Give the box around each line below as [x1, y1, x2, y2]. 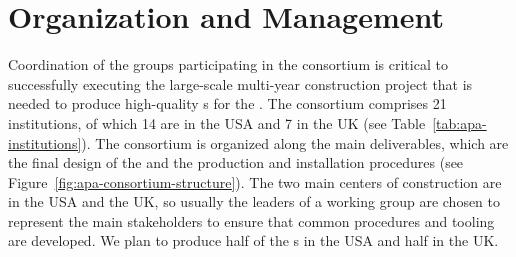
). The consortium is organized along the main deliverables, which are [81, 132, 509, 153]
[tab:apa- [432, 112, 487, 133]
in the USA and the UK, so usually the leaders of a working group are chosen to [8, 191, 501, 212]
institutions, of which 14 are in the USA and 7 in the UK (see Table [8, 112, 426, 133]
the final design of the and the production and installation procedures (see [8, 152, 464, 173]
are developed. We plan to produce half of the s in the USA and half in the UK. [8, 230, 499, 251]
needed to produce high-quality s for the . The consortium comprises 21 [8, 93, 447, 114]
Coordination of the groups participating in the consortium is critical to [8, 54, 448, 75]
